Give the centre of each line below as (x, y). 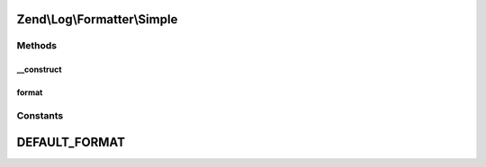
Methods (37, 46)
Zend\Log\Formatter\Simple (97, 19)
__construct (39, 70)
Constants (40, 115)
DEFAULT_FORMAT (71, 142)
